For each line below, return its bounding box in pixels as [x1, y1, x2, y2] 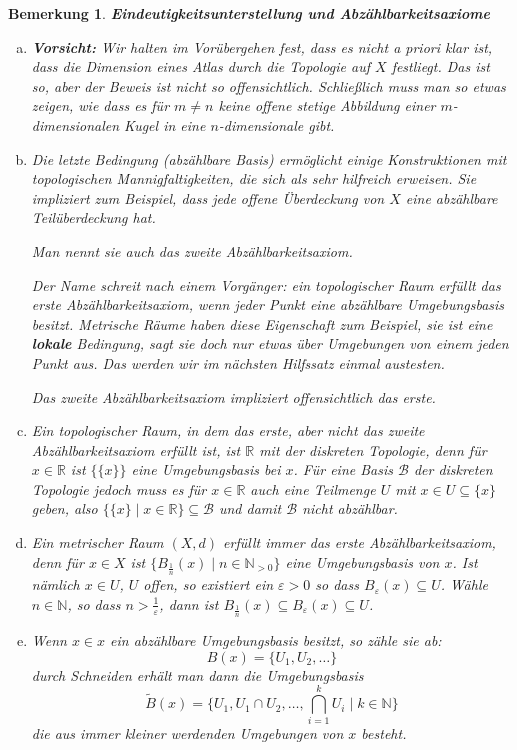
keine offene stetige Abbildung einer [218, 95, 436, 116]
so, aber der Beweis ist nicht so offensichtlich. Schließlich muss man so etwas [31, 75, 506, 96]
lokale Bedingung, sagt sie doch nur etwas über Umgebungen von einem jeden [31, 333, 509, 354]
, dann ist [159, 593, 219, 614]
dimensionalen [31, 114, 120, 135]
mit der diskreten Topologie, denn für [259, 439, 487, 460]
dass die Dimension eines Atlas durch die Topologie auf [31, 56, 371, 77]
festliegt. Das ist [391, 56, 490, 77]
